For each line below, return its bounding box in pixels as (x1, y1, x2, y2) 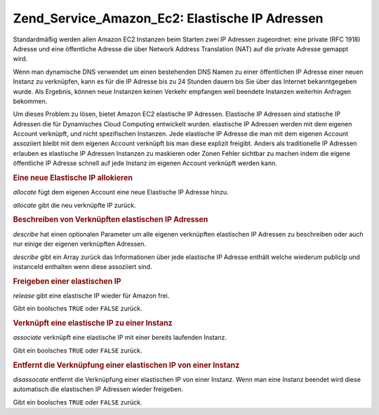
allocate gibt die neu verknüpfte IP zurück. (13, 201, 136, 209)
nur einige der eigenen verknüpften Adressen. (13, 239, 147, 249)
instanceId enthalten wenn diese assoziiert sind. (13, 262, 152, 270)
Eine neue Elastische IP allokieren (13, 173, 133, 183)
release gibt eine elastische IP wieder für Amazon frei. (13, 291, 170, 300)
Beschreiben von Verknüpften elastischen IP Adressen (13, 215, 208, 225)
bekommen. (13, 97, 48, 105)
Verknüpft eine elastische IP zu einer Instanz (13, 318, 173, 328)
